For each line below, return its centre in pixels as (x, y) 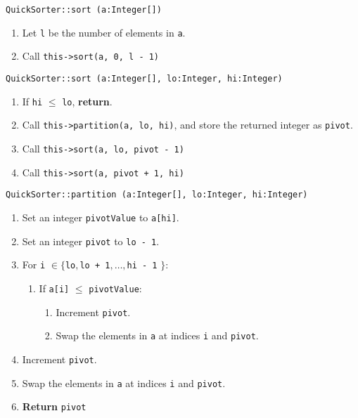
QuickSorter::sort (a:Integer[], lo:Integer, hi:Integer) (144, 78)
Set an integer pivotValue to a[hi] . (101, 217)
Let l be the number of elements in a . (104, 32)
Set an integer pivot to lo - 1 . (91, 241)
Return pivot (54, 406)
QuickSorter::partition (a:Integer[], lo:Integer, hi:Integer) (157, 195)
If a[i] (54, 288)
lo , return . (87, 101)
